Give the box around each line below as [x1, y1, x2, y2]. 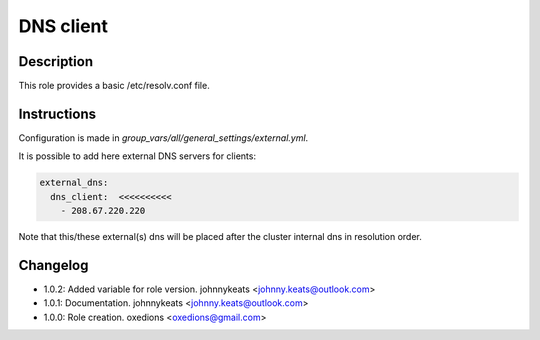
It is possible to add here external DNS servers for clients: [18, 150, 257, 162]
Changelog [18, 256, 89, 274]
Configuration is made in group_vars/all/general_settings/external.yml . [18, 131, 309, 144]
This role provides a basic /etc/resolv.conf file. [18, 80, 210, 92]
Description [18, 53, 94, 70]
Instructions [18, 105, 97, 122]
